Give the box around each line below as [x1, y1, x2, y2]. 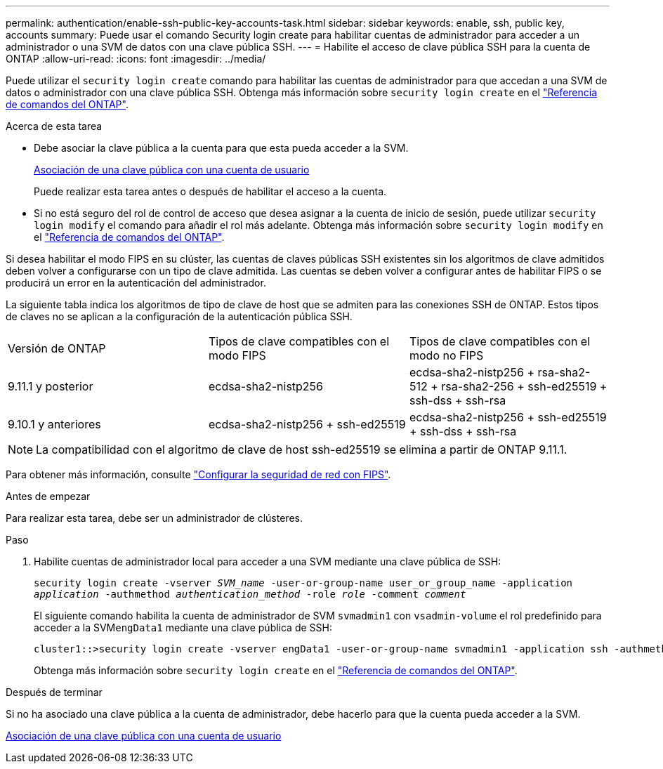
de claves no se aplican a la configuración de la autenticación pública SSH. [6, 310, 353, 322]
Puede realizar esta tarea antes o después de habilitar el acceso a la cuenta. [34, 185, 387, 197]
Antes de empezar [6, 490, 91, 502]
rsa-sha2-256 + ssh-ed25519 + [441, 379, 608, 393]
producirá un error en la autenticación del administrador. [6, 277, 266, 289]
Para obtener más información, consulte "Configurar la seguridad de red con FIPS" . [6, 468, 391, 480]
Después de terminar [6, 686, 103, 698]
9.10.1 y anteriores [8, 417, 101, 431]
